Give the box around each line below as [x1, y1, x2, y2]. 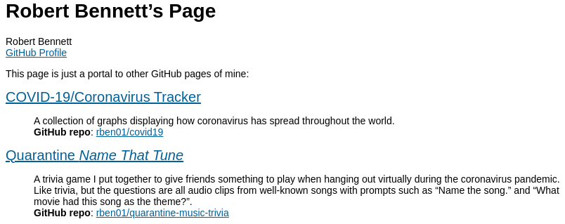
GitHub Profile [6, 46, 67, 58]
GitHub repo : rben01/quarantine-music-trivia [34, 206, 229, 218]
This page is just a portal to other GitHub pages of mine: [6, 67, 249, 79]
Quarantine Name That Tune [6, 147, 184, 163]
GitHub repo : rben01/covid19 [34, 126, 164, 138]
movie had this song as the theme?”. [34, 195, 193, 207]
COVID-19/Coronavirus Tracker [6, 88, 201, 105]
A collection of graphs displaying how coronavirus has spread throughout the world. [34, 114, 395, 126]
